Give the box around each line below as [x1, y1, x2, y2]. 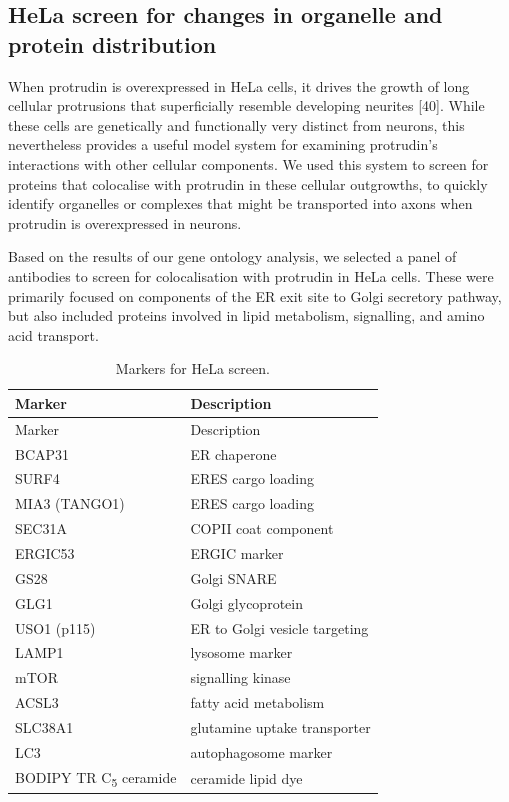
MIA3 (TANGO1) [15, 493, 125, 514]
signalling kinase [190, 667, 291, 688]
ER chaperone [190, 443, 277, 464]
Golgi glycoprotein [190, 592, 303, 613]
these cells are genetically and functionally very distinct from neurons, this [8, 114, 465, 135]
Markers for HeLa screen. [115, 358, 270, 379]
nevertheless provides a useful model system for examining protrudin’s [8, 134, 438, 155]
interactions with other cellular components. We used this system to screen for [8, 153, 489, 174]
